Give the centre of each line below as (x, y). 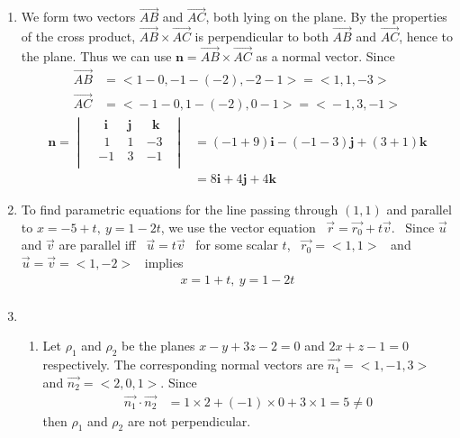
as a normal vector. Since (325, 55)
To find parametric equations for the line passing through (180, 210)
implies (164, 263)
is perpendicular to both (262, 36)
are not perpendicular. (189, 420)
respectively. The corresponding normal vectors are (183, 365)
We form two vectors (78, 17)
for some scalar (237, 245)
